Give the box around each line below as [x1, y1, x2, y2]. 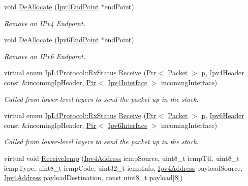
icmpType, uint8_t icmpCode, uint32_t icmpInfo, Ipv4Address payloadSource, [4, 162, 243, 173]
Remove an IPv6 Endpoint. [4, 51, 86, 61]
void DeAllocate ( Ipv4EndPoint [4, 1, 99, 11]
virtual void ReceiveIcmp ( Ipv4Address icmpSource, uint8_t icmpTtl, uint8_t [4, 153, 240, 163]
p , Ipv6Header [201, 110, 244, 121]
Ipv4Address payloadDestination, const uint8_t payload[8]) [4, 172, 183, 183]
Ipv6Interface [108, 120, 148, 130]
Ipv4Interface [108, 77, 148, 87]
